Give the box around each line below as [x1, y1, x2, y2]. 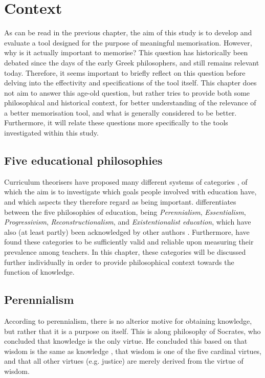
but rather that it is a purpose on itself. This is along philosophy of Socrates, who [4, 325, 261, 336]
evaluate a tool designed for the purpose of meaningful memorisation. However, [4, 37, 252, 48]
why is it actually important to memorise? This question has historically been [4, 47, 248, 58]
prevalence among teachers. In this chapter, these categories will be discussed [4, 247, 246, 257]
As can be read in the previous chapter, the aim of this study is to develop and [4, 27, 252, 38]
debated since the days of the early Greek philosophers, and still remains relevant [4, 57, 259, 68]
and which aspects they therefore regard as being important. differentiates [4, 196, 236, 207]
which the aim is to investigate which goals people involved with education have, [4, 186, 257, 197]
